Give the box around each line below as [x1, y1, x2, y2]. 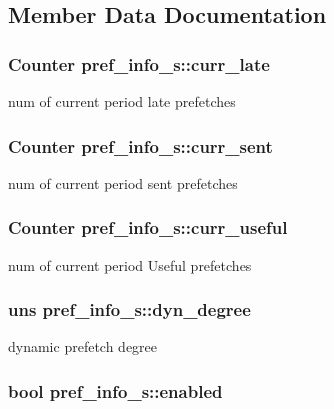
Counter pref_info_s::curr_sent [8, 133, 273, 158]
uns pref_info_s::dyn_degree [8, 297, 251, 322]
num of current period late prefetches [8, 91, 236, 111]
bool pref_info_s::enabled [8, 378, 223, 403]
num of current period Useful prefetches [8, 254, 252, 275]
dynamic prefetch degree [8, 336, 158, 357]
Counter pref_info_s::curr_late [8, 51, 270, 76]
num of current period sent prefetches [8, 172, 238, 193]
